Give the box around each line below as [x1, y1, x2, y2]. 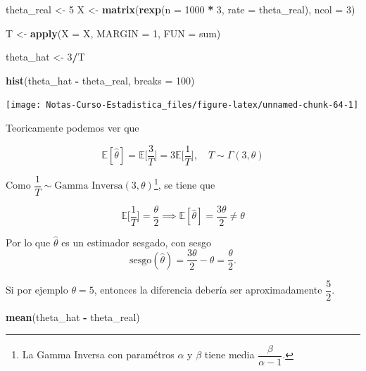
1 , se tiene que [153, 175, 215, 192]
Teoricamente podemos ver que [6, 120, 139, 135]
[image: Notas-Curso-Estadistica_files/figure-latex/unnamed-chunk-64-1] [6, 100, 359, 111]
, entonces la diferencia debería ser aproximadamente [94, 282, 322, 297]
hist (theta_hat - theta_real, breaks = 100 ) [6, 73, 195, 87]
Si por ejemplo [6, 282, 68, 297]
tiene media [204, 347, 255, 361]
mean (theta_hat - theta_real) [6, 309, 140, 324]
